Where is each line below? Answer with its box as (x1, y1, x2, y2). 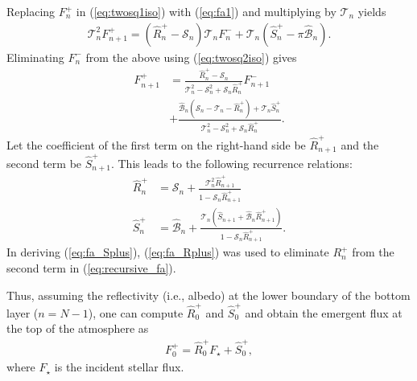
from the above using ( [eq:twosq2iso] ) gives (85, 48, 297, 65)
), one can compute (88, 304, 184, 321)
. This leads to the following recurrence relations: (110, 155, 353, 172)
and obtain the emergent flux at (245, 304, 403, 321)
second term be (6, 155, 82, 172)
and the (341, 136, 379, 153)
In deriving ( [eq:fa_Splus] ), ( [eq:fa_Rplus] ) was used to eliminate (6, 244, 329, 260)
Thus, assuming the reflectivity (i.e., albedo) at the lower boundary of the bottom (6, 286, 411, 303)
